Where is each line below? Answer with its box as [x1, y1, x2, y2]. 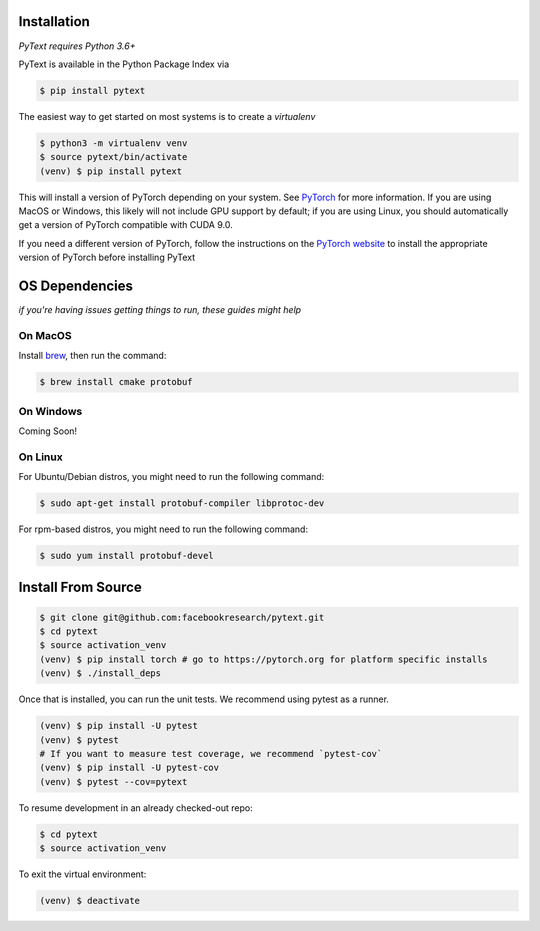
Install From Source [18, 579, 142, 596]
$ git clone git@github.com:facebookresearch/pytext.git [39, 611, 325, 623]
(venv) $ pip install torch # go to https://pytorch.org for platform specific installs [39, 653, 489, 665]
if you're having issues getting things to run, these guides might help [18, 304, 302, 316]
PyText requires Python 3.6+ [18, 40, 136, 52]
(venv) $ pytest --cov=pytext [39, 776, 188, 787]
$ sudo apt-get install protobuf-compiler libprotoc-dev [39, 498, 325, 509]
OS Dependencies [18, 278, 134, 294]
